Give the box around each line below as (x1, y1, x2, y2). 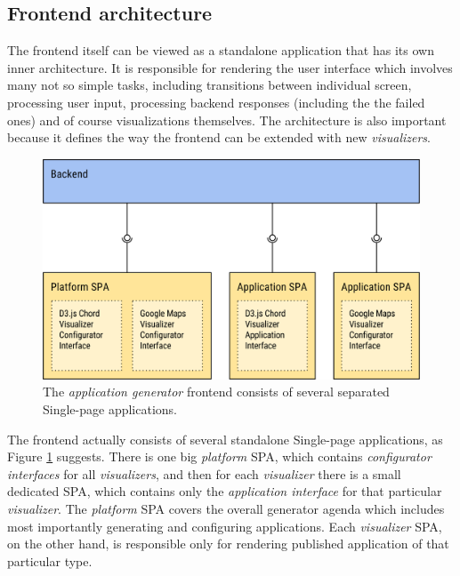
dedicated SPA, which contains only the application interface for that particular (7, 482, 442, 500)
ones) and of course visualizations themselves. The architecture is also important (7, 110, 447, 129)
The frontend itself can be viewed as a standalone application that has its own (7, 41, 434, 60)
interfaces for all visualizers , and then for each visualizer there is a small (7, 464, 401, 483)
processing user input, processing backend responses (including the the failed (7, 92, 425, 111)
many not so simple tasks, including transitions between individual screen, (7, 76, 412, 94)
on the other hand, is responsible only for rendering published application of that (7, 534, 449, 553)
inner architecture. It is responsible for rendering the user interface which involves (7, 58, 453, 76)
